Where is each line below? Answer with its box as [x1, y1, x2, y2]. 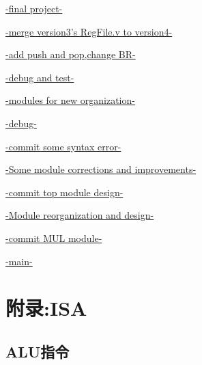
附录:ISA [5, 294, 87, 322]
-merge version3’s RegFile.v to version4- [5, 24, 173, 38]
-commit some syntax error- [5, 139, 121, 153]
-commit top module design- [5, 185, 124, 199]
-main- [5, 254, 33, 268]
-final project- [5, 1, 63, 15]
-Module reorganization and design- [5, 208, 154, 222]
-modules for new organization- [5, 93, 135, 107]
